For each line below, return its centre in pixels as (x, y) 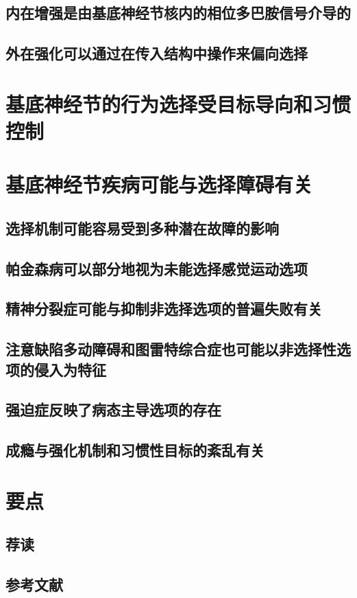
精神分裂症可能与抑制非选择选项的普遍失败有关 (164, 309)
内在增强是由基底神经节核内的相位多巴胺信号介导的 (178, 13)
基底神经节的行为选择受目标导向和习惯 (178, 103)
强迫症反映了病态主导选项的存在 (113, 410)
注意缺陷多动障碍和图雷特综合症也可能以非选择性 (171, 349)
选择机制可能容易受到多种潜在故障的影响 (142, 228)
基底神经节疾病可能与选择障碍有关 (159, 184)
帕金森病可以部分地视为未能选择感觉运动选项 (157, 268)
